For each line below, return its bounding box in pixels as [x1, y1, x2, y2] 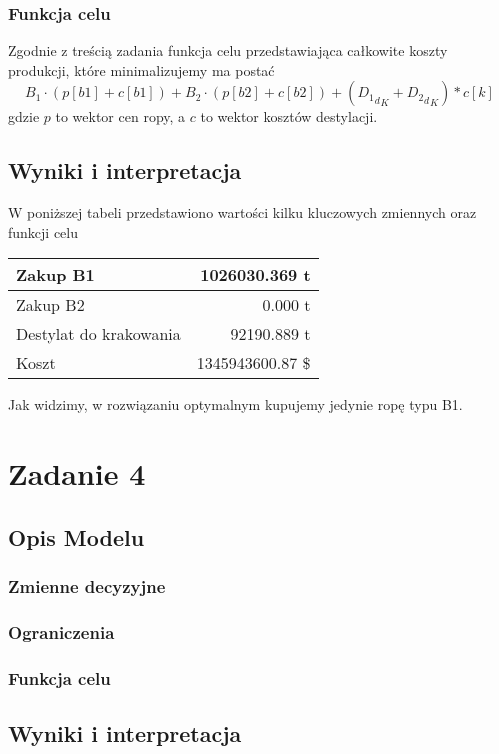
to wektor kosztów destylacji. [200, 106, 378, 127]
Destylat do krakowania [16, 322, 181, 346]
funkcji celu [8, 221, 79, 242]
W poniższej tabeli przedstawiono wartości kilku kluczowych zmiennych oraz [8, 202, 477, 223]
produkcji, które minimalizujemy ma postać [8, 59, 275, 80]
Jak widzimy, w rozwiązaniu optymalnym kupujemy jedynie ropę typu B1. [8, 394, 463, 415]
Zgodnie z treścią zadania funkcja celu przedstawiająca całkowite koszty [8, 40, 448, 61]
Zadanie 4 [8, 453, 146, 494]
